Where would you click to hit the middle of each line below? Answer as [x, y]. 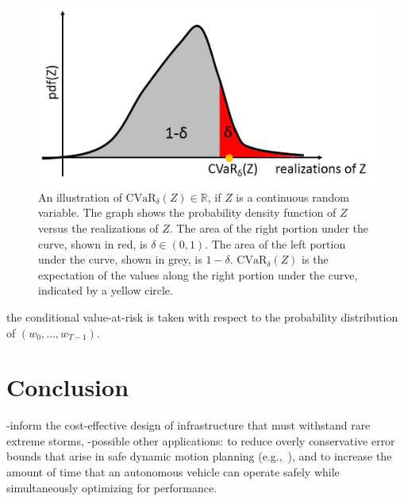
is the [315, 259]
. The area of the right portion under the [269, 227]
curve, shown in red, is [93, 243]
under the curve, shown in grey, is [120, 259]
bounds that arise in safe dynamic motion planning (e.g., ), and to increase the [199, 456]
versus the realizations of [98, 227]
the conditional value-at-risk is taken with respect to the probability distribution [202, 316]
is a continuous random [292, 197]
